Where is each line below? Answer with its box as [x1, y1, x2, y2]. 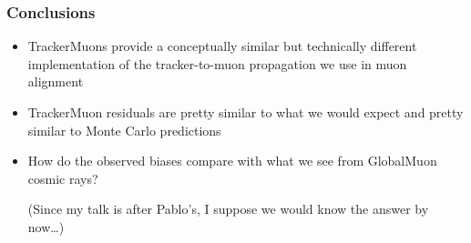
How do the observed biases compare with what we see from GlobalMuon [27, 151, 437, 170]
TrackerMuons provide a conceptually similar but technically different [27, 36, 417, 56]
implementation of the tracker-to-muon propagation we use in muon [27, 54, 407, 73]
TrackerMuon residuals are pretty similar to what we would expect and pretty [27, 103, 464, 121]
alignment [27, 72, 84, 91]
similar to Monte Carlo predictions [27, 120, 221, 139]
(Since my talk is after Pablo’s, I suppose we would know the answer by [27, 199, 429, 218]
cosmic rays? [27, 168, 98, 187]
